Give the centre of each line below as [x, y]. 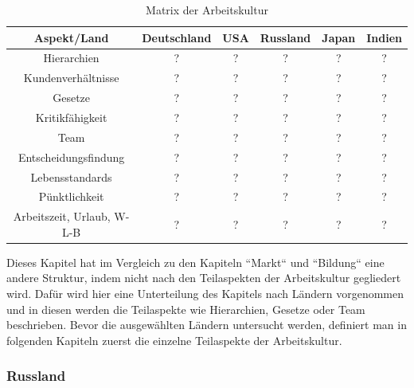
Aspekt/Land [71, 37]
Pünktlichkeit [71, 196]
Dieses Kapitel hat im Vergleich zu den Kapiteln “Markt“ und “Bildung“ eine [195, 262]
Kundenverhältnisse [71, 78]
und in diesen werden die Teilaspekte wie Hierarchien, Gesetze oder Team [186, 309]
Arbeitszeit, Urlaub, [62, 216]
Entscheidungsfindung [71, 157]
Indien [384, 37]
